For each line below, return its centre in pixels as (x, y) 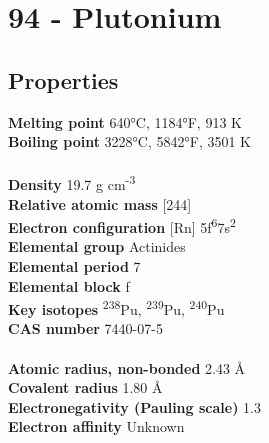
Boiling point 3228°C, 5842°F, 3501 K (130, 141)
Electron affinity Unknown (96, 426)
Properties (63, 79)
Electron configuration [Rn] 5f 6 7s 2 (122, 225)
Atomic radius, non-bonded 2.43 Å (127, 367)
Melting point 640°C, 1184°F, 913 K (125, 121)
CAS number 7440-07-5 (85, 328)
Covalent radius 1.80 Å (85, 387)
